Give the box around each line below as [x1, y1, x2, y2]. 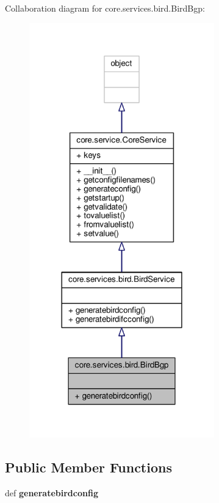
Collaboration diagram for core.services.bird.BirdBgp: [5, 2, 205, 14]
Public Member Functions [5, 457, 172, 476]
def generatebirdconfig [5, 486, 98, 499]
